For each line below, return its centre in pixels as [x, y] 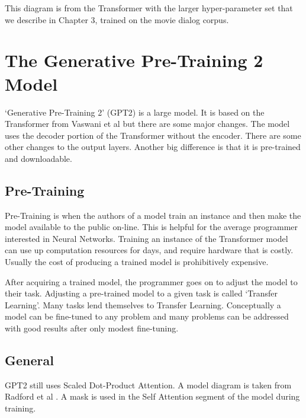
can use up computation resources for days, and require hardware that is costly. [149, 250]
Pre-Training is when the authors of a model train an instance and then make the [153, 215]
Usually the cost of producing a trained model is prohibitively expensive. [137, 262]
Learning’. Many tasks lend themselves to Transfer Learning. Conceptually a [143, 304]
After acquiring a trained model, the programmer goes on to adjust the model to [151, 281]
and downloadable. [38, 158]
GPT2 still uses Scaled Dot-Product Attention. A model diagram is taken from [148, 385]
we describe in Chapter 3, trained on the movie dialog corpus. [117, 19]
